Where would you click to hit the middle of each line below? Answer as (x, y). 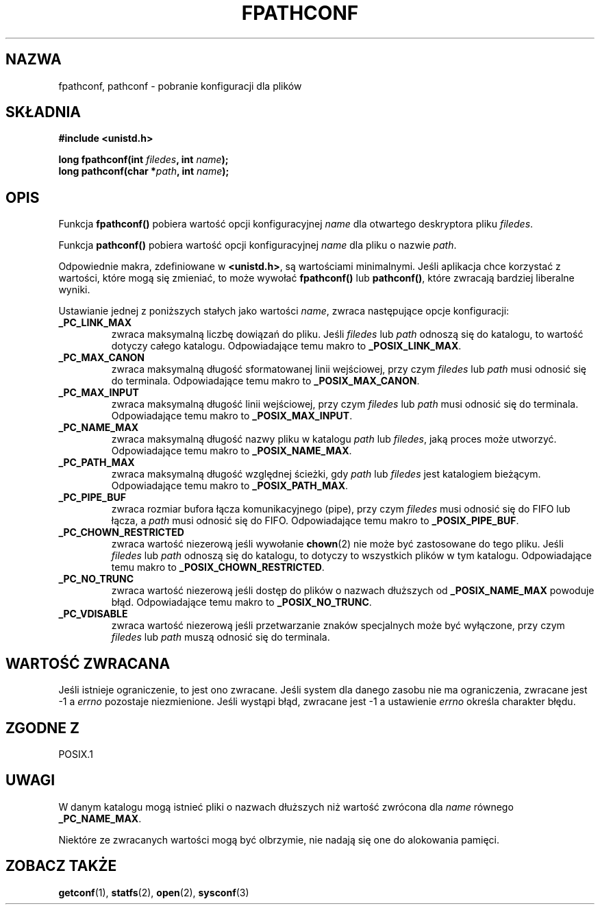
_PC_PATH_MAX (97, 463)
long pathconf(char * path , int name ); (144, 171)
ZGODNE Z (43, 728)
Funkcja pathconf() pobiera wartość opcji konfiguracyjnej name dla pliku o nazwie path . (258, 245)
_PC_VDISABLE (93, 614)
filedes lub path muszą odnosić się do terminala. (221, 637)
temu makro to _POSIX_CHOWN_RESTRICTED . (218, 567)
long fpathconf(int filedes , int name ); (143, 160)
